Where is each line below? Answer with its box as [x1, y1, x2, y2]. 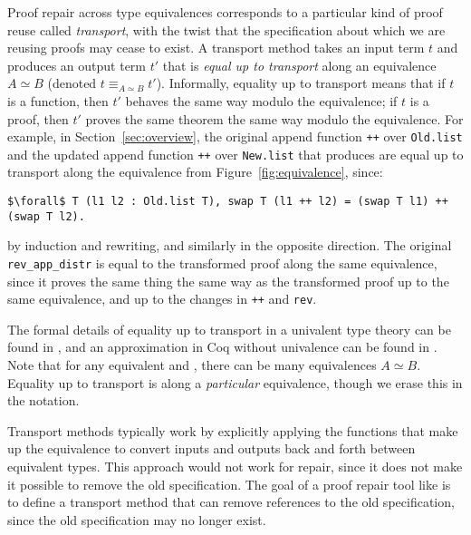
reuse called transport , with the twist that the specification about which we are [7, 20, 446, 39]
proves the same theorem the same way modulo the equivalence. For [85, 109, 464, 128]
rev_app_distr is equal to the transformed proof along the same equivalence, [7, 253, 437, 272]
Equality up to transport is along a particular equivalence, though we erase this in [7, 373, 463, 392]
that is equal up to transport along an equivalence [162, 55, 437, 74]
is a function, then [7, 91, 109, 110]
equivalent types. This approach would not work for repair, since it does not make [7, 457, 463, 476]
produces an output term [7, 55, 147, 74]
